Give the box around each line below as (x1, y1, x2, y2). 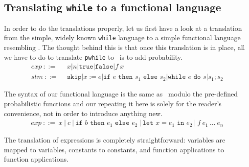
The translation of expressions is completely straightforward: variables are (4, 135, 226, 145)
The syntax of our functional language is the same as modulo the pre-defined (4, 89, 238, 99)
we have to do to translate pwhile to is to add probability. (4, 51, 182, 62)
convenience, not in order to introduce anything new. (4, 108, 163, 118)
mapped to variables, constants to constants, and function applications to (4, 144, 224, 154)
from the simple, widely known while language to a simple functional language (4, 32, 241, 43)
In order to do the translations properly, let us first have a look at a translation (4, 23, 242, 33)
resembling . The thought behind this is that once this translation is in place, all (4, 42, 245, 52)
